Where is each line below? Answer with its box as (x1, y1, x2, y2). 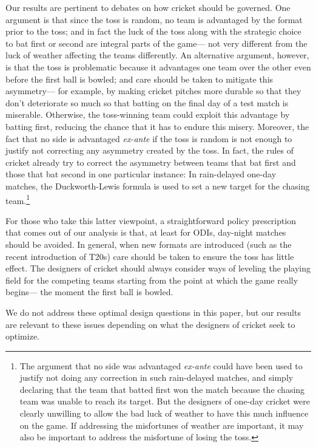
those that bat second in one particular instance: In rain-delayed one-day (5, 168, 277, 180)
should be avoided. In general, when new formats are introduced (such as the (5, 237, 292, 250)
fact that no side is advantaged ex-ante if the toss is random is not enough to (5, 132, 292, 145)
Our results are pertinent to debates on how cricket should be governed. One (5, 1, 291, 13)
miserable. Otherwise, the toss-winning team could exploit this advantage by (5, 108, 290, 121)
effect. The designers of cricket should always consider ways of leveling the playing (5, 262, 311, 275)
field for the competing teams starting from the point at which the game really (5, 273, 298, 286)
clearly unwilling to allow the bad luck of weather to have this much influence (19, 407, 309, 420)
